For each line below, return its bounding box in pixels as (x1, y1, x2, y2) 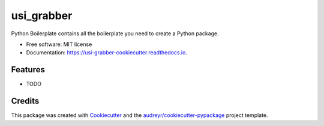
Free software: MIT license (26, 41, 92, 48)
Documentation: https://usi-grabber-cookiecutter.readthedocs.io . (26, 49, 187, 56)
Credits (11, 96, 40, 106)
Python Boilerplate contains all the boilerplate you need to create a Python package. (11, 30, 219, 37)
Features (11, 64, 45, 75)
